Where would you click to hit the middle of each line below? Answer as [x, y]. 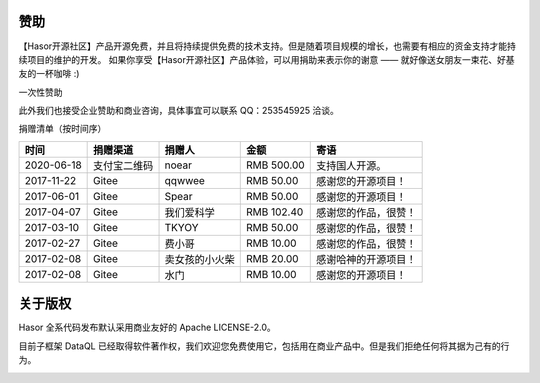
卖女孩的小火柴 [199, 259]
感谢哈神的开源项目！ [366, 259]
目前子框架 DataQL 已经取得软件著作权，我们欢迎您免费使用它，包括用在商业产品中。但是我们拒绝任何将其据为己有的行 [264, 346]
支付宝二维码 [123, 165]
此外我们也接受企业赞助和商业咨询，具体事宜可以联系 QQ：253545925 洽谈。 [178, 111]
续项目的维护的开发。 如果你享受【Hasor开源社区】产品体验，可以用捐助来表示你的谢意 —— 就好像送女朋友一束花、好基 [266, 59]
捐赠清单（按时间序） [62, 129]
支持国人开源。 [351, 165]
